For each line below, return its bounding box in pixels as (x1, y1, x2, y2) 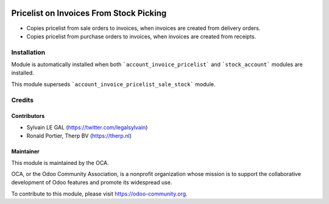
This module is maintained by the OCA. (11, 159, 109, 166)
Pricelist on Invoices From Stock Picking (11, 8, 167, 18)
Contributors (11, 112, 45, 120)
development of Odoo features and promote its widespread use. (11, 179, 172, 186)
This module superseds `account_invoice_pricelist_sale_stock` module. (11, 80, 216, 88)
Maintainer (11, 148, 40, 155)
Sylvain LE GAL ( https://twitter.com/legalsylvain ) (26, 123, 148, 131)
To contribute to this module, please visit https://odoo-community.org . (11, 190, 188, 197)
